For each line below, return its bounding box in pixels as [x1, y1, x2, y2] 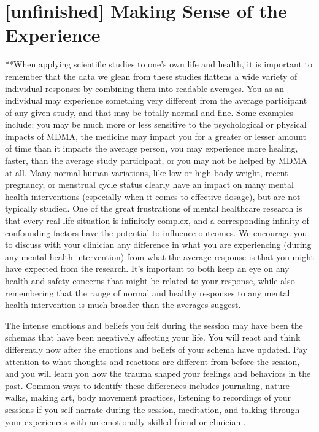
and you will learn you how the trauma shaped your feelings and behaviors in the [5, 367, 311, 380]
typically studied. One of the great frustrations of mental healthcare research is [5, 202, 302, 215]
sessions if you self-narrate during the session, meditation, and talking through [5, 403, 300, 415]
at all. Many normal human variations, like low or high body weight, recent [5, 166, 288, 179]
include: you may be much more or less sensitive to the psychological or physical [5, 118, 307, 131]
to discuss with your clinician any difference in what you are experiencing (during [5, 238, 312, 251]
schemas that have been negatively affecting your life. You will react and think [5, 331, 301, 344]
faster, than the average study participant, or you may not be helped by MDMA [5, 154, 307, 167]
